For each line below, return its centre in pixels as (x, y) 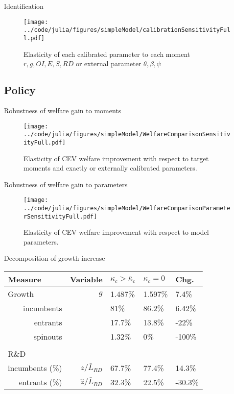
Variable (86, 279)
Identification (24, 6)
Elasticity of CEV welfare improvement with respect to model (116, 232)
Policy (20, 90)
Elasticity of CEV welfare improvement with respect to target (116, 158)
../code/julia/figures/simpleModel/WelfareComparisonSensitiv (127, 135)
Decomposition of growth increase (55, 258)
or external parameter (108, 63)
